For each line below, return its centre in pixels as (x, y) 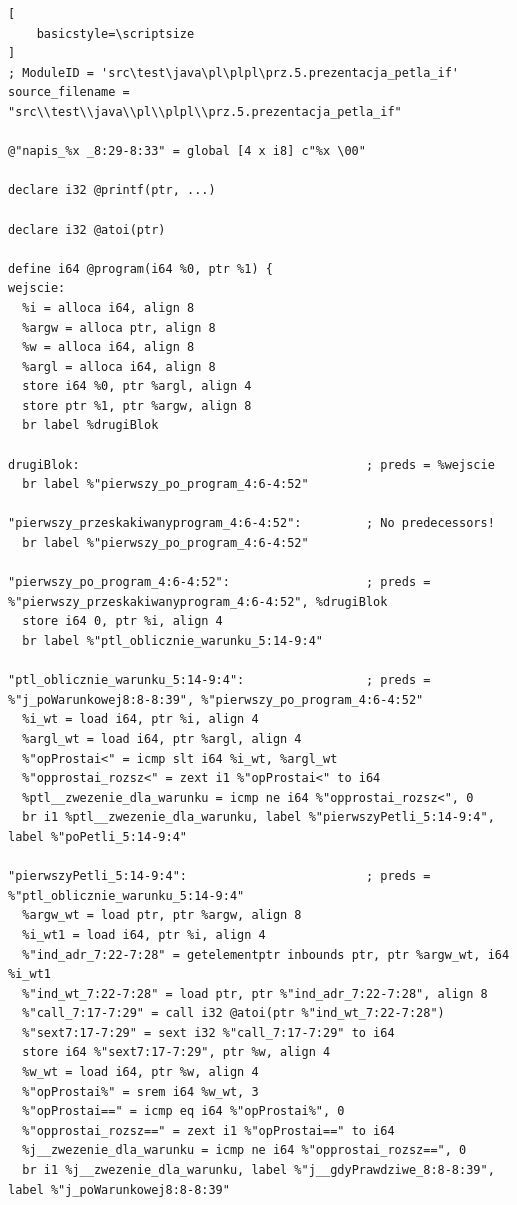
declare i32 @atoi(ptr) (87, 229)
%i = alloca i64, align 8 (108, 307)
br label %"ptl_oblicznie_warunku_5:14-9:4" (172, 641)
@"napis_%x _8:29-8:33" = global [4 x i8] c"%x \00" (187, 151)
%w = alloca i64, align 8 (108, 347)
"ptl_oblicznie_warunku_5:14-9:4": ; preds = (219, 680)
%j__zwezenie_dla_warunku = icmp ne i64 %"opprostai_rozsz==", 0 (244, 1150)
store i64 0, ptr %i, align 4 (122, 621)
